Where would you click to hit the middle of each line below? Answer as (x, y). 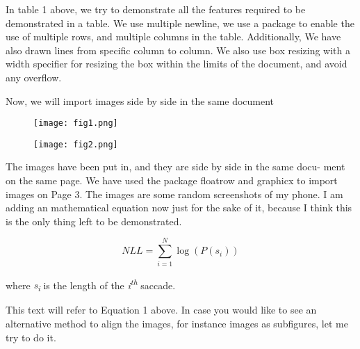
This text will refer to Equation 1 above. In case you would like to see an (161, 310)
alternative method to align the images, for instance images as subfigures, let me (177, 323)
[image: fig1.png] (76, 123)
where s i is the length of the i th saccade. (91, 285)
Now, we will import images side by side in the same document (140, 100)
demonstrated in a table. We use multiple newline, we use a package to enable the (180, 23)
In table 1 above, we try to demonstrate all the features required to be (156, 9)
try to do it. (31, 337)
